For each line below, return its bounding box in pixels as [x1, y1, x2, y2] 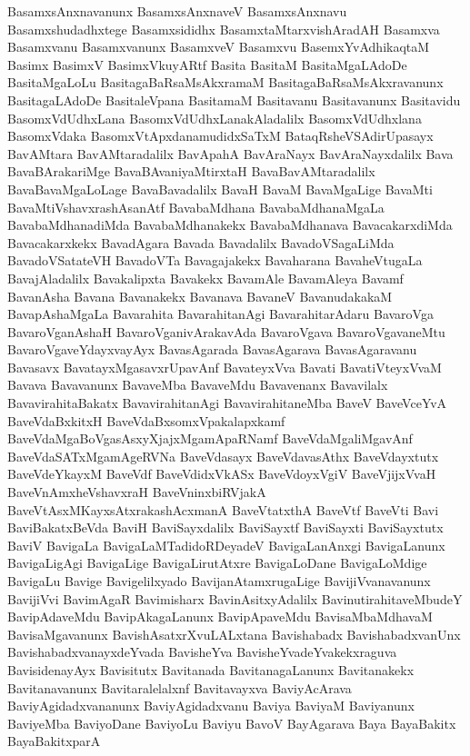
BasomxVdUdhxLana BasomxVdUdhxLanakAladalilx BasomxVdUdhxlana [7, 108, 422, 127]
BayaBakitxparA [7, 731, 101, 751]
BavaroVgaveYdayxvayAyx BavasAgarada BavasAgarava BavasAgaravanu [7, 340, 417, 359]
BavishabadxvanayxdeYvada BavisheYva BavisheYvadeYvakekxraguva [7, 642, 397, 661]
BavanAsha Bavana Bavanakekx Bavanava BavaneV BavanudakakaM [7, 286, 393, 305]
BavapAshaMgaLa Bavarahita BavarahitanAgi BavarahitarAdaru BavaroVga [7, 304, 434, 323]
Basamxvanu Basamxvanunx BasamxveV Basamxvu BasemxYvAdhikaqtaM [7, 37, 430, 56]
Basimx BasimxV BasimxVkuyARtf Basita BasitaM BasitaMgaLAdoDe [7, 55, 407, 74]
